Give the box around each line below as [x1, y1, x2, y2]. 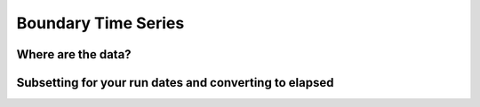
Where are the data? [16, 47, 132, 62]
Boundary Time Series [16, 13, 185, 33]
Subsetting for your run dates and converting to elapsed [16, 75, 334, 90]
